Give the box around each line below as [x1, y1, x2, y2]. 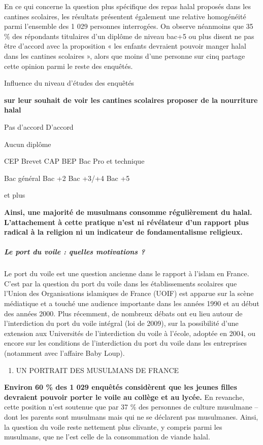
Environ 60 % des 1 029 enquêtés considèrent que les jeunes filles [4, 382, 237, 392]
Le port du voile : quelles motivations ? [4, 246, 145, 257]
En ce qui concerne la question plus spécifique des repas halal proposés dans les [4, 1, 251, 11]
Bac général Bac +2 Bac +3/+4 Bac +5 [4, 172, 130, 183]
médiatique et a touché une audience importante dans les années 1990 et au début [4, 298, 259, 309]
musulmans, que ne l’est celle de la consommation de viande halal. [4, 431, 210, 442]
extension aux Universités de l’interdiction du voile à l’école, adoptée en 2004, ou [4, 327, 255, 338]
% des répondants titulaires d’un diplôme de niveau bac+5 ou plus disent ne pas [4, 30, 254, 41]
